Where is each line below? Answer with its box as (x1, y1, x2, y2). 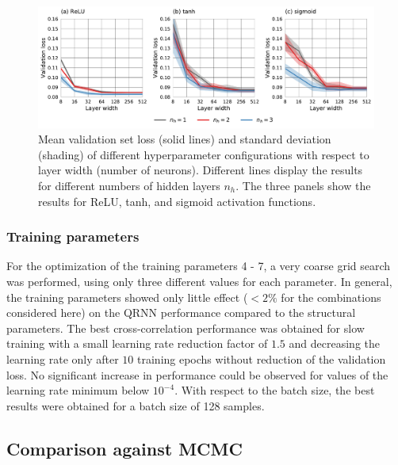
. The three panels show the (235, 177, 371, 193)
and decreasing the (289, 335, 380, 352)
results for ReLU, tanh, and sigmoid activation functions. (38, 192, 316, 209)
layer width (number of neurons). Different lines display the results (38, 162, 363, 178)
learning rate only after (6, 350, 119, 367)
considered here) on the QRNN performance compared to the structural (6, 304, 356, 321)
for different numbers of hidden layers (38, 177, 220, 193)
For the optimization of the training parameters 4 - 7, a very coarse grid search (6, 257, 391, 274)
